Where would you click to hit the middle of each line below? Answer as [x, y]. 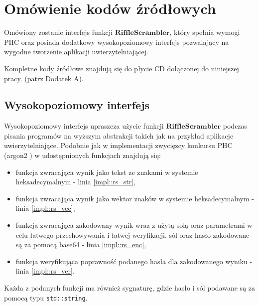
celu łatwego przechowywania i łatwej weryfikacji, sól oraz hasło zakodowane [132, 234]
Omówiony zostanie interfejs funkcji [58, 32]
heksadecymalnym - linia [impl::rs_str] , [76, 182]
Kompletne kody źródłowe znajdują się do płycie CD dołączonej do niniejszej [122, 68]
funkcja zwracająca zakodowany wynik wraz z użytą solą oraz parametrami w [134, 225]
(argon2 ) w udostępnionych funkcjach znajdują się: [82, 155]
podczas [235, 126]
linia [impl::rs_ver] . [45, 271]
